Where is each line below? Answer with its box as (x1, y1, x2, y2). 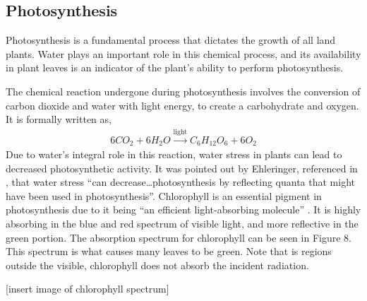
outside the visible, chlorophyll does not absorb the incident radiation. (6, 257, 309, 272)
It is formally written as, (6, 112, 112, 126)
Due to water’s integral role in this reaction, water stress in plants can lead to (6, 147, 342, 162)
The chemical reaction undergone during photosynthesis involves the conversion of (6, 83, 361, 98)
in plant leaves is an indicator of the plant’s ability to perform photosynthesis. (6, 60, 344, 75)
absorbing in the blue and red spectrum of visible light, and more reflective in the (6, 216, 359, 231)
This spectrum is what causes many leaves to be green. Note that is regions (6, 244, 332, 259)
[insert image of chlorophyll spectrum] (6, 281, 169, 296)
